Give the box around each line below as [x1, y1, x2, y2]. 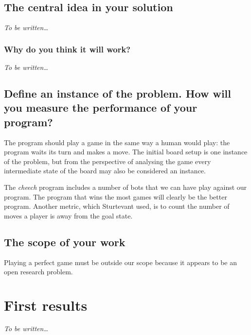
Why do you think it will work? [4, 43, 131, 55]
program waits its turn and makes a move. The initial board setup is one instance [4, 147, 248, 157]
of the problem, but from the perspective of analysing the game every [4, 156, 211, 166]
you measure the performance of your [4, 100, 197, 115]
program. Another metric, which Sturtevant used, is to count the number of [4, 201, 230, 211]
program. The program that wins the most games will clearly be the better [4, 191, 227, 201]
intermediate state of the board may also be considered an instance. [4, 166, 206, 176]
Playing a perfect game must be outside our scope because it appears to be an [4, 257, 237, 267]
